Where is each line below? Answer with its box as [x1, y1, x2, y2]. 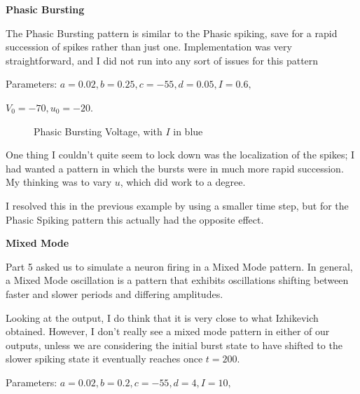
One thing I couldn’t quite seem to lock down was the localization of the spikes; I [6, 147, 355, 162]
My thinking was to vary [6, 175, 112, 189]
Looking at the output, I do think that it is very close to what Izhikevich [6, 310, 319, 325]
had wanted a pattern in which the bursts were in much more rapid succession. [6, 161, 344, 175]
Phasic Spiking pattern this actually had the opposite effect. [6, 212, 264, 226]
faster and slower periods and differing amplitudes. [6, 286, 223, 301]
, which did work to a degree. [120, 175, 246, 189]
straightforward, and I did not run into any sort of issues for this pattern [6, 53, 319, 67]
